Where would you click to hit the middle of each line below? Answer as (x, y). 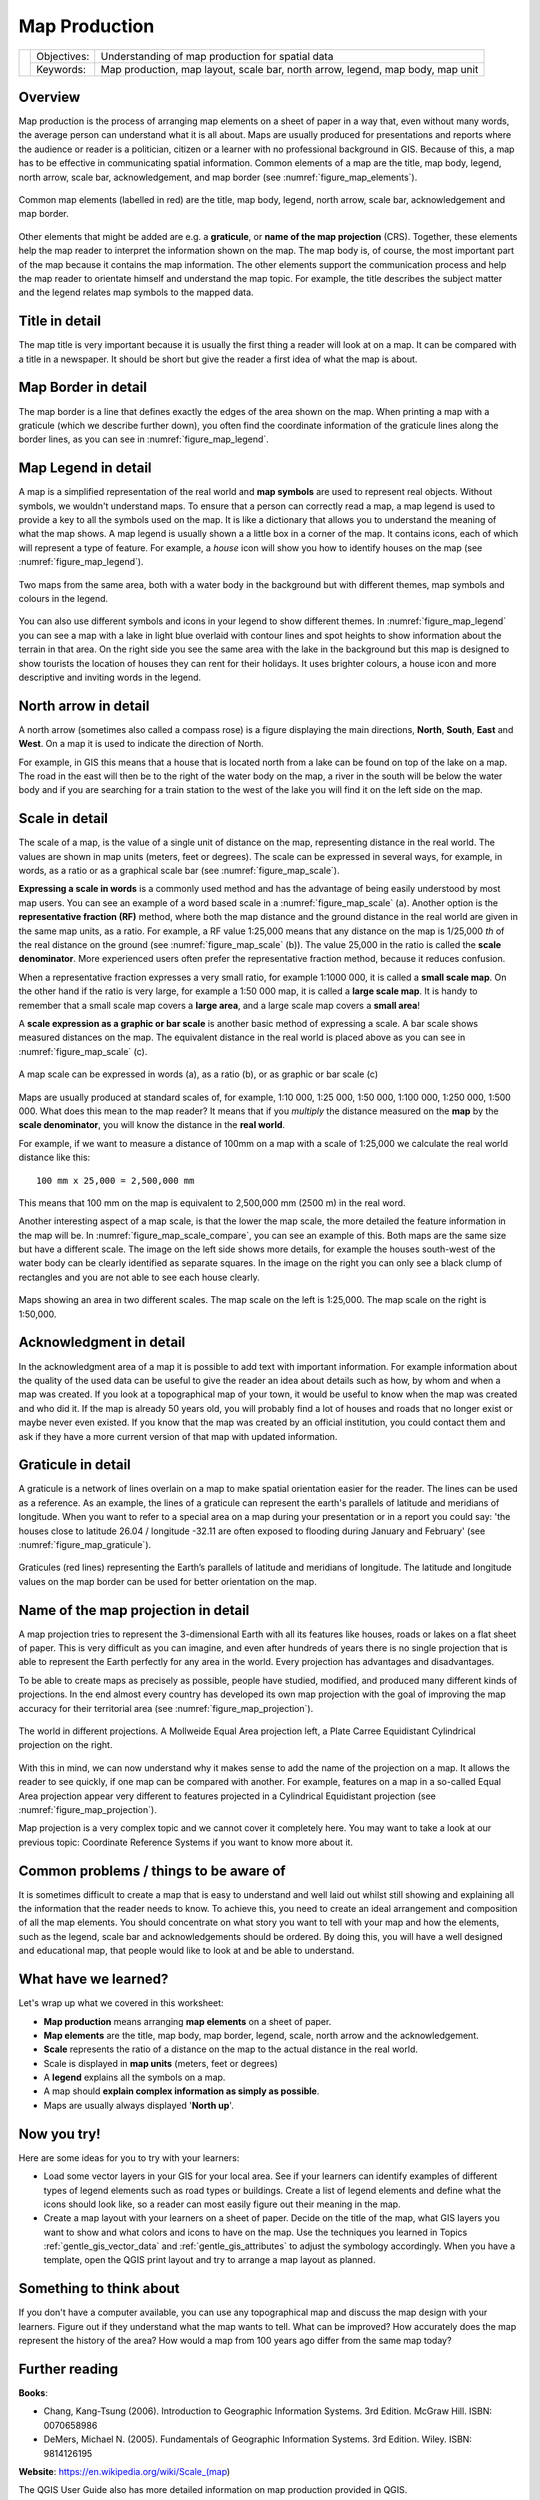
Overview (49, 96)
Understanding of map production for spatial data (217, 56)
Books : (33, 2393)
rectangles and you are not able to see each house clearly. (139, 1277)
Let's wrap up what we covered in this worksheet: (121, 2003)
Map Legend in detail (85, 468)
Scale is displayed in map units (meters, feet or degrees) (161, 2063)
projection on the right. (65, 1745)
